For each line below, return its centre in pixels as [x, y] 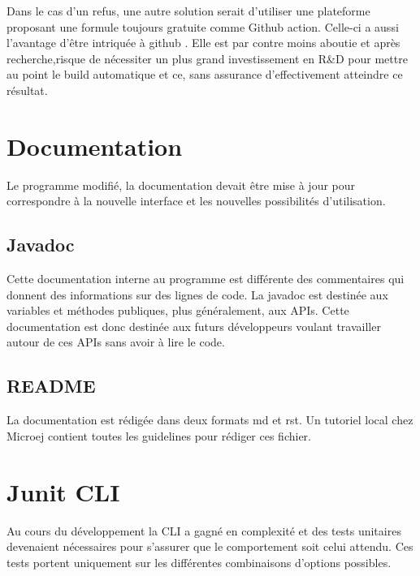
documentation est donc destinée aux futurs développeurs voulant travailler [194, 326]
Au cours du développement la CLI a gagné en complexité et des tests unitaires [204, 530]
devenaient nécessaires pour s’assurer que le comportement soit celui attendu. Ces [210, 546]
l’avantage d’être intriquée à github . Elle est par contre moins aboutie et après [204, 43]
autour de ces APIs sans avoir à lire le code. [116, 342]
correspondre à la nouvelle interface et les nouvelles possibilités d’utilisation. [196, 201]
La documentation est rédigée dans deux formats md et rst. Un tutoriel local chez [210, 420]
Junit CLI [63, 491]
